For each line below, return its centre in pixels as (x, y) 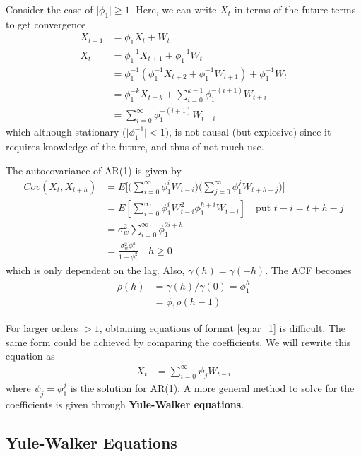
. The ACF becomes (308, 270)
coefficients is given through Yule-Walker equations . (125, 404)
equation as (30, 356)
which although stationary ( (66, 132)
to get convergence (46, 24)
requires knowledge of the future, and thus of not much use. (135, 146)
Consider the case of (49, 9)
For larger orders (42, 328)
